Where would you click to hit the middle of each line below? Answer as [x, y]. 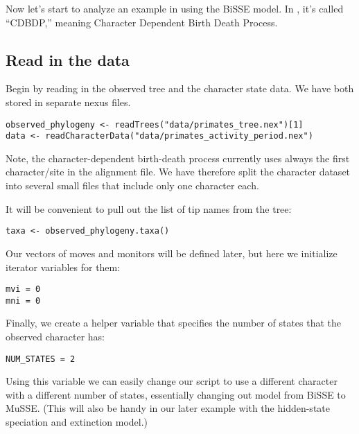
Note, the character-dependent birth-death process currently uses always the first [178, 158]
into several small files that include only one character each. [132, 185]
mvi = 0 [23, 289]
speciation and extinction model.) [77, 422]
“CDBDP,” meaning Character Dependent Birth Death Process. [142, 22]
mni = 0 [23, 301]
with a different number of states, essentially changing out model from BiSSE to [176, 394]
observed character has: [55, 337]
